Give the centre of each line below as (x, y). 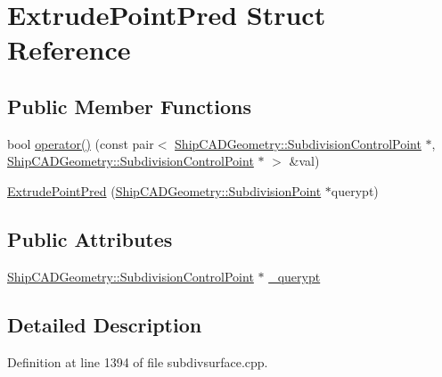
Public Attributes (90, 238)
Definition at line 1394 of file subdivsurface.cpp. (138, 361)
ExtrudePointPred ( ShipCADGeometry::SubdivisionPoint (164, 190)
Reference (69, 49)
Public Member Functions (129, 106)
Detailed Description (105, 324)
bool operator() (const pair (81, 143)
